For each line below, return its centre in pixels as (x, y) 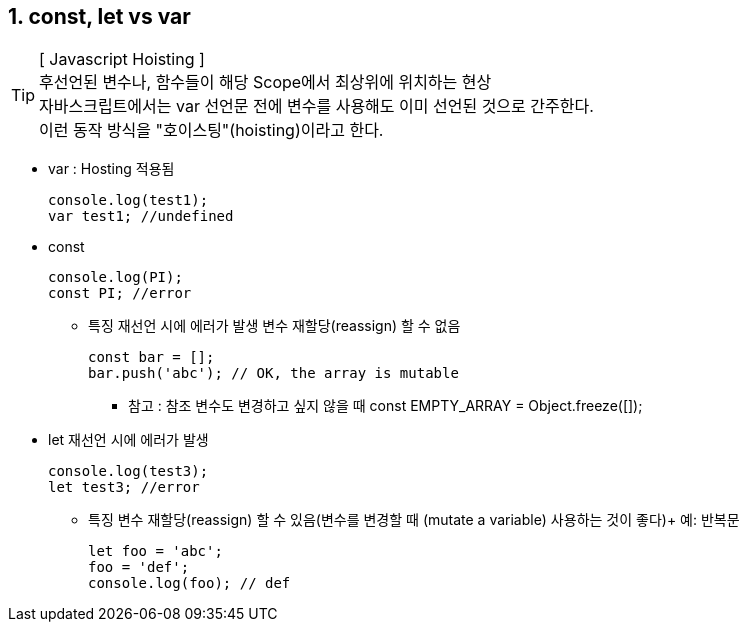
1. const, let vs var (99, 16)
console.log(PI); (115, 277)
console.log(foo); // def (189, 583)
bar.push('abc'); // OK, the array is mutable (273, 373)
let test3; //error (124, 487)
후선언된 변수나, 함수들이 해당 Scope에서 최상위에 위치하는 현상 (265, 82)
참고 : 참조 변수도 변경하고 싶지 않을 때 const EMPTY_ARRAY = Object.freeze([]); (385, 406)
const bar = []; (151, 357)
